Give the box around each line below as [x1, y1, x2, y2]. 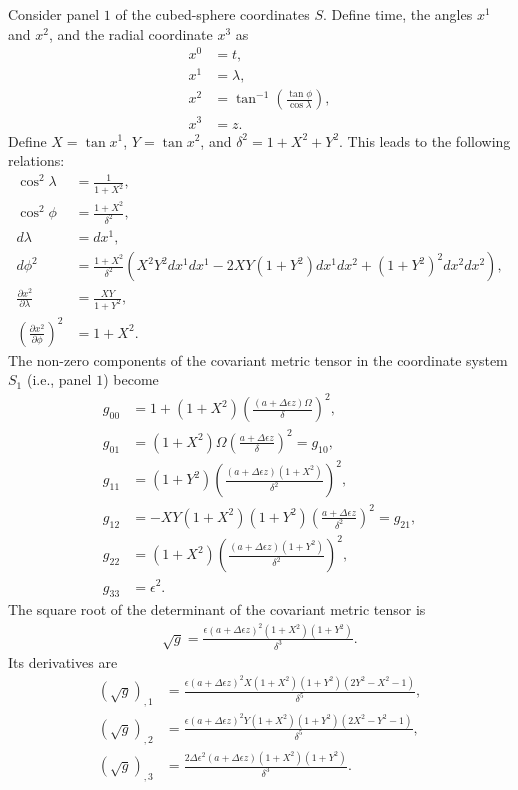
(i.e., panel [26, 369, 92, 390]
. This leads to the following [339, 130, 511, 151]
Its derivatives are [8, 651, 118, 672]
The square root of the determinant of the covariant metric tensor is [8, 599, 426, 620]
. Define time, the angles [323, 4, 473, 24]
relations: [8, 150, 65, 171]
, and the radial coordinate [48, 23, 213, 44]
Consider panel [8, 4, 100, 24]
